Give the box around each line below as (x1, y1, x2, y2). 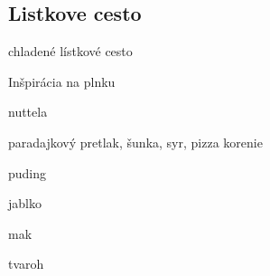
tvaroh (8, 254, 44, 273)
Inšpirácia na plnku (8, 71, 116, 90)
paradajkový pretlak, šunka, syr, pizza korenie (8, 132, 263, 151)
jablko (8, 194, 42, 213)
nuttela (8, 102, 48, 121)
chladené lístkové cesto (8, 42, 133, 61)
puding (8, 163, 47, 182)
